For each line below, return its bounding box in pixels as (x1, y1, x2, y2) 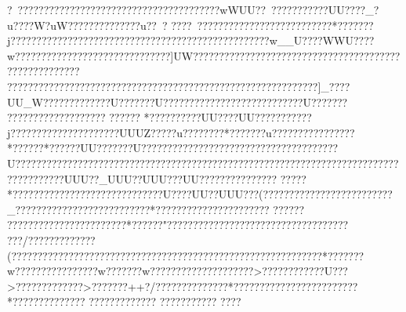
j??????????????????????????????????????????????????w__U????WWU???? (7, 32, 375, 49)
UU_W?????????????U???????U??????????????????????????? (7, 93, 303, 110)
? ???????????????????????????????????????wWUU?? (7, 2, 266, 17)
